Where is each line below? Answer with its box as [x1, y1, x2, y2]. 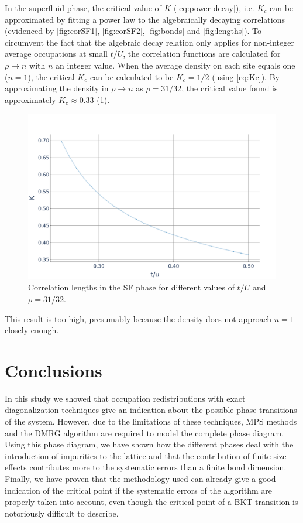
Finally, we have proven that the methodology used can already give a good [5, 472, 276, 484]
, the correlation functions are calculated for [123, 47, 281, 60]
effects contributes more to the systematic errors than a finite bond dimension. [5, 461, 287, 473]
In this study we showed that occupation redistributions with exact [5, 392, 246, 404]
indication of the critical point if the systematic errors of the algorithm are [5, 484, 273, 496]
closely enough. [5, 324, 59, 336]
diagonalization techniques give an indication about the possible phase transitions [5, 404, 297, 416]
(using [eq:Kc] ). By [212, 70, 280, 83]
